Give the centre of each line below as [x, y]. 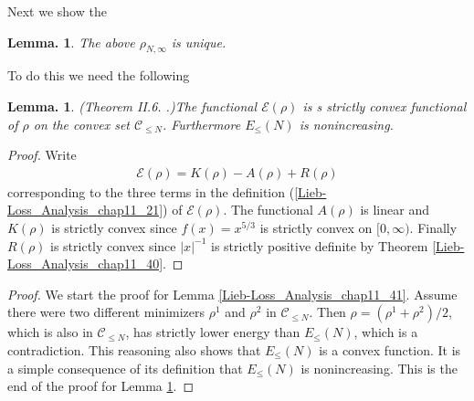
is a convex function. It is [390, 349]
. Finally [433, 227]
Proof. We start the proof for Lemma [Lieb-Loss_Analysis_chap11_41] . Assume [232, 294]
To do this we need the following [99, 75]
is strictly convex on [316, 227]
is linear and [395, 210]
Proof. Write [42, 155]
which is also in [50, 332]
